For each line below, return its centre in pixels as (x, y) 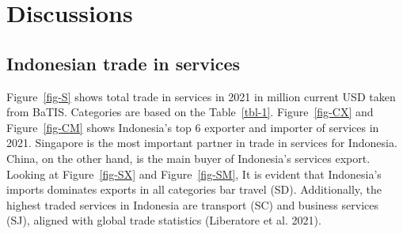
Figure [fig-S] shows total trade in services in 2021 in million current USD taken (201, 96)
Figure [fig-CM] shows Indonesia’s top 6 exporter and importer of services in (193, 127)
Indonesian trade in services (124, 63)
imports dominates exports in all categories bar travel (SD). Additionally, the (194, 189)
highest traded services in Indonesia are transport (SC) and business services (192, 204)
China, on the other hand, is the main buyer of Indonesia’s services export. (188, 158)
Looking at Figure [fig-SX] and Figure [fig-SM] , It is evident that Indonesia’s (194, 174)
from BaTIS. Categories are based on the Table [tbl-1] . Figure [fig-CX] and (190, 112)
